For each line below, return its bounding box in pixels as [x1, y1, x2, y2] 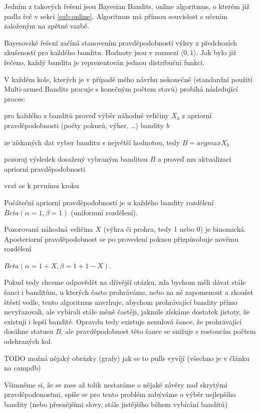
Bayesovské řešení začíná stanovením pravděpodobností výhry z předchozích [4, 37, 237, 48]
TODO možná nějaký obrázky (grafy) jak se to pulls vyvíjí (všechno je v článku [4, 352, 250, 363]
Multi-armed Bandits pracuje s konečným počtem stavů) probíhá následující [4, 84, 238, 94]
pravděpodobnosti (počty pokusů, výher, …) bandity [4, 120, 164, 130]
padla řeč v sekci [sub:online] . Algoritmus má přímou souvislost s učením [4, 11, 227, 21]
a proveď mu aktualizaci [157, 154, 231, 164]
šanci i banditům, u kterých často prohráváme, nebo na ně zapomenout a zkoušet [4, 287, 253, 297]
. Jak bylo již [196, 47, 236, 58]
